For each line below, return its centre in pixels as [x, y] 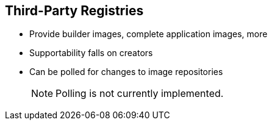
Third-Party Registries [74, 11]
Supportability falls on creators [91, 53]
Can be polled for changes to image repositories [126, 72]
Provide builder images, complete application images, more [149, 34]
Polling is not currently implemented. [140, 94]
